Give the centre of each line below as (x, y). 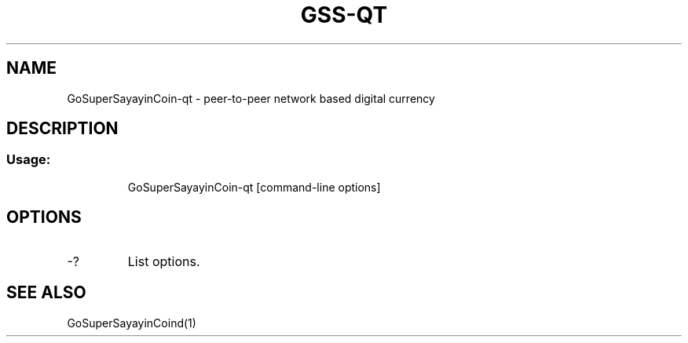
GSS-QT (344, 15)
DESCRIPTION (62, 129)
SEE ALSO (46, 293)
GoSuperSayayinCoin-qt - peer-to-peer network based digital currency (251, 98)
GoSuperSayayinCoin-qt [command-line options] (254, 187)
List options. (164, 261)
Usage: (29, 160)
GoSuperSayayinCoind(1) (132, 323)
